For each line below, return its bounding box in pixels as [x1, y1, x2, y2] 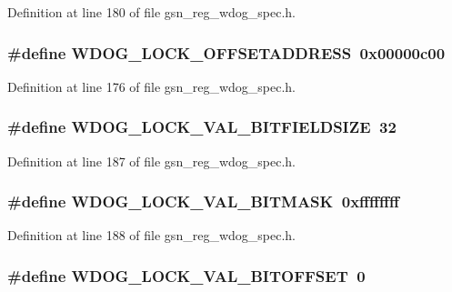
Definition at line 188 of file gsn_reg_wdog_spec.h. [7, 226, 296, 245]
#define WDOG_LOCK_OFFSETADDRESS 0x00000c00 [7, 41, 446, 64]
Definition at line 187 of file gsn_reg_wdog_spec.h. [7, 151, 296, 170]
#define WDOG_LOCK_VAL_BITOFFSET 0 [7, 264, 366, 287]
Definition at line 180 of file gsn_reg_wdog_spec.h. [7, 3, 296, 21]
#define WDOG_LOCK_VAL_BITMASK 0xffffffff [7, 190, 399, 213]
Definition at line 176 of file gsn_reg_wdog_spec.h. [7, 76, 296, 96]
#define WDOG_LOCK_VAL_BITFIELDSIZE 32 [7, 116, 397, 138]
